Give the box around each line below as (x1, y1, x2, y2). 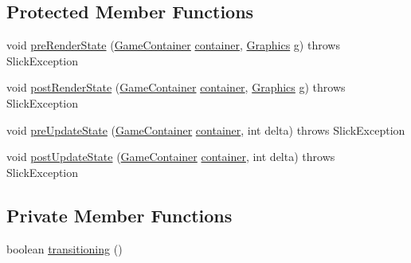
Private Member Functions (6, 202, 233, 227)
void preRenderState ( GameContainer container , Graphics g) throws (6, 37, 340, 53)
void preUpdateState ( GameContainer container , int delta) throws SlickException (6, 121, 405, 138)
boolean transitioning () (6, 240, 123, 257)
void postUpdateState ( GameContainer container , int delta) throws (6, 148, 335, 165)
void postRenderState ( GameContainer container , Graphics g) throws (6, 79, 346, 96)
